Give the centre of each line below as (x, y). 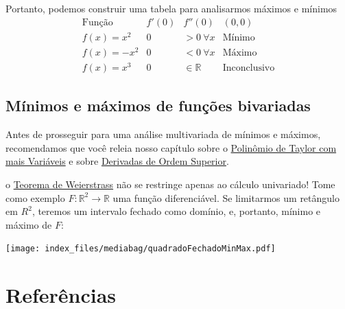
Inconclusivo (249, 68)
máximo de (29, 224)
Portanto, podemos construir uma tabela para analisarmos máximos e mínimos (171, 8)
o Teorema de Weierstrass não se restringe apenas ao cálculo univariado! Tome (170, 184)
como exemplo (35, 197)
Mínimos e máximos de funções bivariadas (158, 105)
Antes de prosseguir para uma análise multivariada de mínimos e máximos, (163, 134)
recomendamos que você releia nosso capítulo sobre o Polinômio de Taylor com (171, 147)
